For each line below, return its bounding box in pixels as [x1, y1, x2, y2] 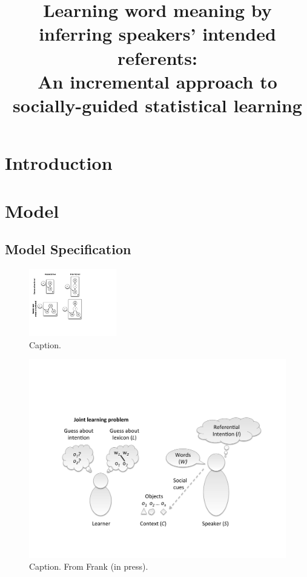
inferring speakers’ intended [39, 21, 276, 46]
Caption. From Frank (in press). [29, 560, 148, 573]
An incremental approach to [38, 69, 277, 93]
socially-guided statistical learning [13, 92, 302, 117]
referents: [117, 45, 197, 70]
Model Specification [5, 240, 131, 258]
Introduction [5, 150, 113, 175]
